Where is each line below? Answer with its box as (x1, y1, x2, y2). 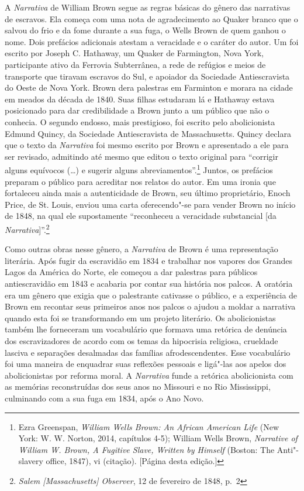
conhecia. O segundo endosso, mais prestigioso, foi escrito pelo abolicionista (5, 115, 275, 128)
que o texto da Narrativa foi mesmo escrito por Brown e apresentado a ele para (5, 139, 289, 151)
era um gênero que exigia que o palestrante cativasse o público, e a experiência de (5, 289, 298, 301)
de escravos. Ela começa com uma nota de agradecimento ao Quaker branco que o (5, 12, 298, 25)
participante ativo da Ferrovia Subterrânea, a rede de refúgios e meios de (5, 58, 266, 70)
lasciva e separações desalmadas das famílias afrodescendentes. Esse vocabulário (5, 346, 291, 358)
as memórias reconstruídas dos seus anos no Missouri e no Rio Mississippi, (5, 380, 271, 393)
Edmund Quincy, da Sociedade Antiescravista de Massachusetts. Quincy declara (5, 127, 291, 139)
